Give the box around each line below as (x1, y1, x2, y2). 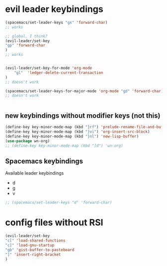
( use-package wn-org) (5, 138, 50, 143)
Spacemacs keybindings (5, 157, 83, 165)
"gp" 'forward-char (5, 43, 46, 48)
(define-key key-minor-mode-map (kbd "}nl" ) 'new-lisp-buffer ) (5, 134, 139, 139)
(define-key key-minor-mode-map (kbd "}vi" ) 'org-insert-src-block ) (5, 129, 150, 134)
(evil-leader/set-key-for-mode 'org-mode (5, 66, 92, 71)
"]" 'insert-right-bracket (5, 252, 61, 257)
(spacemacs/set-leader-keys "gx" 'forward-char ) (5, 20, 108, 25)
